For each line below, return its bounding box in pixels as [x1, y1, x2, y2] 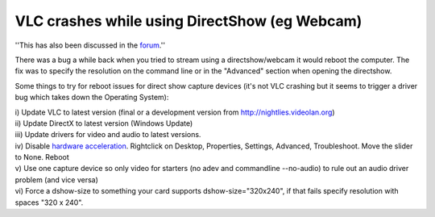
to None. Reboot [14, 152, 70, 162]
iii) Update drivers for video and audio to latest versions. [14, 130, 201, 140]
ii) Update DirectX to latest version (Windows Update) [14, 118, 193, 128]
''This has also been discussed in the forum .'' [14, 40, 165, 50]
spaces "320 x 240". [14, 198, 84, 207]
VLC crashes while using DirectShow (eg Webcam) [14, 12, 362, 30]
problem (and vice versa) [14, 174, 98, 185]
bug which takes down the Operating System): [14, 93, 169, 102]
